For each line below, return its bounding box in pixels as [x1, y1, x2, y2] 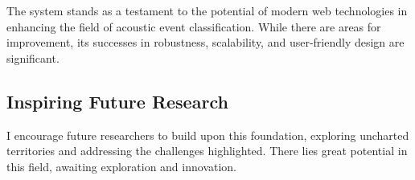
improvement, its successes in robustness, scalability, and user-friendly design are [6, 34, 405, 51]
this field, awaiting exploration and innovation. [6, 157, 237, 174]
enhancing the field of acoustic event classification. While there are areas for [6, 18, 381, 35]
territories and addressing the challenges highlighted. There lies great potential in [6, 142, 408, 159]
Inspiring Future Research [6, 88, 228, 113]
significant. [6, 49, 60, 66]
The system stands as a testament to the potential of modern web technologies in [6, 2, 408, 18]
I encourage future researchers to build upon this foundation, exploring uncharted [6, 126, 409, 143]
